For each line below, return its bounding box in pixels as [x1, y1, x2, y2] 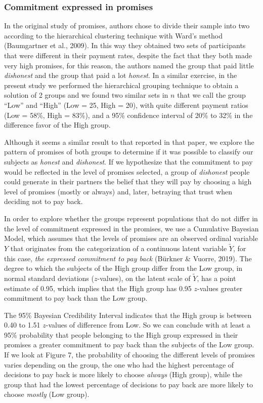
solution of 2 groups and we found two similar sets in [4, 90, 168, 100]
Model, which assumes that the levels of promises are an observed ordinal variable [4, 233, 258, 244]
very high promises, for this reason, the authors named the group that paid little [4, 60, 254, 70]
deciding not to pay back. [4, 196, 83, 207]
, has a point [197, 272, 236, 283]
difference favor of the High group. [4, 119, 111, 130]
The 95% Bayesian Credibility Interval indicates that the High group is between [4, 309, 252, 320]
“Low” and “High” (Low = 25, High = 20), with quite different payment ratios [4, 99, 248, 110]
